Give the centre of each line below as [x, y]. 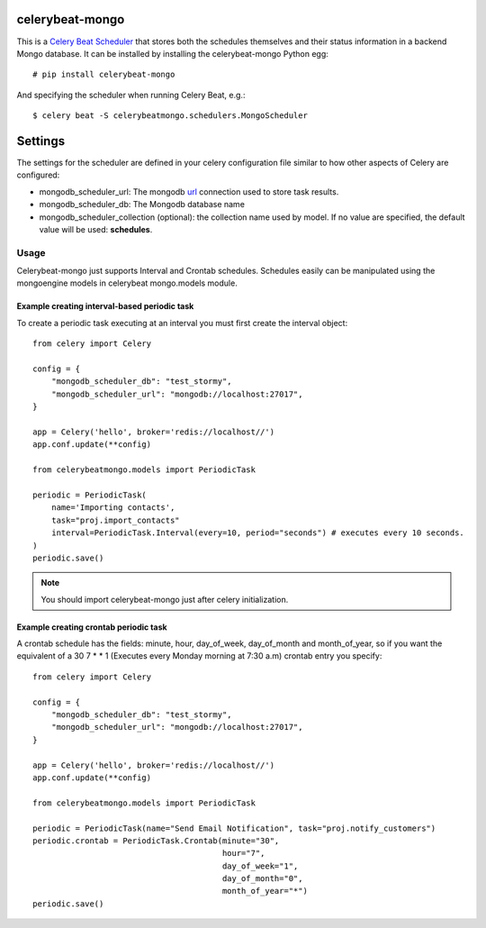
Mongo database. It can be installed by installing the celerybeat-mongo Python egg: [172, 53]
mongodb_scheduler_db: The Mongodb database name [142, 205]
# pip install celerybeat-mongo [104, 75]
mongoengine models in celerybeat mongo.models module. [127, 283]
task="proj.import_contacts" [115, 520]
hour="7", [243, 853]
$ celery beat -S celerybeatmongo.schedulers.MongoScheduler [170, 116]
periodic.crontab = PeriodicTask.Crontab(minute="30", [156, 841]
